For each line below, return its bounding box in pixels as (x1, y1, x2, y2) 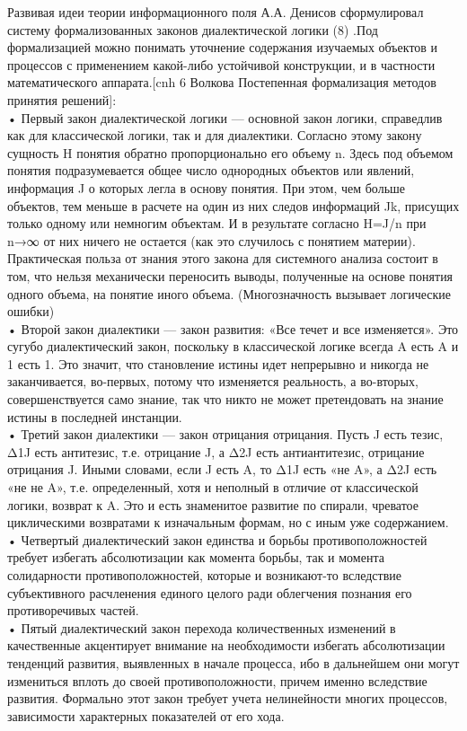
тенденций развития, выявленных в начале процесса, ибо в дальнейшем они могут (7, 653, 460, 672)
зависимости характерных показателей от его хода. (7, 706, 285, 725)
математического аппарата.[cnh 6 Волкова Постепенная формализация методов (7, 73, 436, 92)
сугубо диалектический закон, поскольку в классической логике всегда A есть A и (7, 337, 459, 356)
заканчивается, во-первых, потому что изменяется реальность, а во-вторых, (7, 372, 419, 391)
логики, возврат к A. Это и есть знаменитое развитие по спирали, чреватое (7, 495, 419, 514)
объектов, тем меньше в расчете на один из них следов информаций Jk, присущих (7, 196, 460, 215)
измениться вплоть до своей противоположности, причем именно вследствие (7, 671, 427, 690)
